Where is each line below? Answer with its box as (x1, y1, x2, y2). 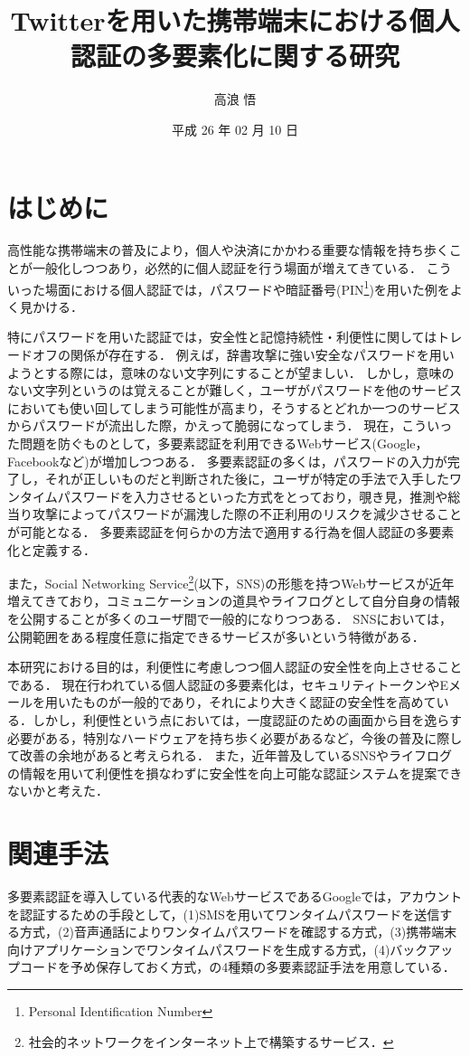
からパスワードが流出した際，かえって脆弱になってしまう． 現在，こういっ (7, 416, 453, 435)
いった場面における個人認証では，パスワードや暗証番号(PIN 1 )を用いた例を (7, 277, 450, 298)
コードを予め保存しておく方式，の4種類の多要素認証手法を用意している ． (19, 957, 456, 976)
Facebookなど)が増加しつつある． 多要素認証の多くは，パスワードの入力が (7, 451, 447, 470)
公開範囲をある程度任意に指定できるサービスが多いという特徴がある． (7, 627, 425, 646)
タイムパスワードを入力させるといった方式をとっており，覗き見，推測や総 (19, 486, 461, 505)
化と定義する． (7, 540, 96, 559)
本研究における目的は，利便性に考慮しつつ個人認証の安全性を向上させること (7, 657, 463, 676)
